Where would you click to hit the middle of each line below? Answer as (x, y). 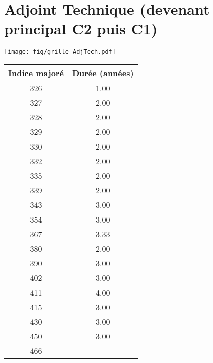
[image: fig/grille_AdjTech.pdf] (60, 52)
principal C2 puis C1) (81, 28)
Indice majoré (36, 72)
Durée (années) (103, 72)
